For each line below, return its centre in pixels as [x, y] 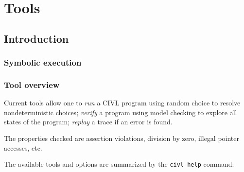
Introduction [36, 38]
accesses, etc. [23, 147]
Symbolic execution [43, 62]
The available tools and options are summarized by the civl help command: [119, 164]
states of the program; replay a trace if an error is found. [88, 122]
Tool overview [32, 84]
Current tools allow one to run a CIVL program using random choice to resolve [122, 103]
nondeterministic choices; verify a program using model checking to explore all [121, 112]
